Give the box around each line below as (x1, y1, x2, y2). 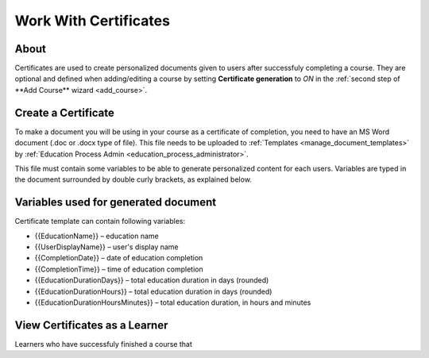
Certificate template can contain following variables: (14, 217, 186, 226)
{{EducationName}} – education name (34, 231, 159, 241)
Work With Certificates (14, 12, 171, 29)
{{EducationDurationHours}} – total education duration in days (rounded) (34, 287, 272, 296)
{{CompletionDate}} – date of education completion (34, 253, 203, 263)
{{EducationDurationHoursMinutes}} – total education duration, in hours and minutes (34, 298, 311, 307)
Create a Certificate (14, 106, 114, 119)
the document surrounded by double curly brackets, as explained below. (14, 175, 252, 184)
